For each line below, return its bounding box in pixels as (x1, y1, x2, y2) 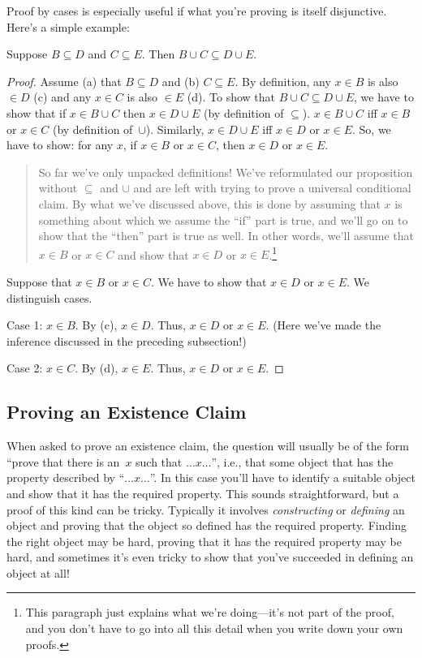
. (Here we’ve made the (265, 316, 381, 333)
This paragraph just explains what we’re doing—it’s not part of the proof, (25, 604, 394, 621)
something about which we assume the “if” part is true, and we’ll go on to (38, 211, 408, 228)
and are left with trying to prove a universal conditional (133, 179, 411, 196)
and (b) (161, 72, 200, 89)
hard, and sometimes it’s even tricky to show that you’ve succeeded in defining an (6, 548, 414, 566)
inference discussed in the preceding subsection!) (6, 332, 247, 349)
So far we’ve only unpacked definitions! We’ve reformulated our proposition (38, 163, 413, 180)
